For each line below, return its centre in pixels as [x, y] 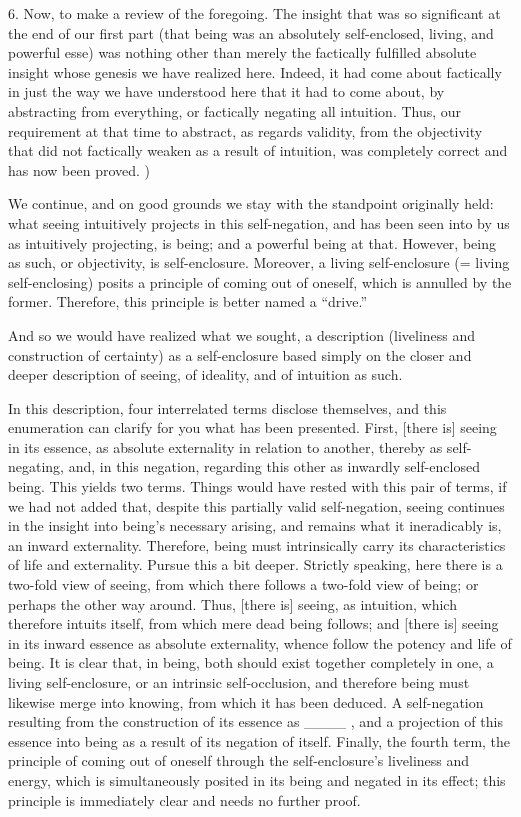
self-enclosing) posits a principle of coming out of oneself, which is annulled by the [260, 281]
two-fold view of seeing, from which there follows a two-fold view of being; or [243, 584]
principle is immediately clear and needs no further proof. [184, 799]
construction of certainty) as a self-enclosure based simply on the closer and [240, 354]
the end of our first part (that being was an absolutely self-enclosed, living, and [251, 32]
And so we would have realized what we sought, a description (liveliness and [242, 334]
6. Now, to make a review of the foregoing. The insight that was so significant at [254, 13]
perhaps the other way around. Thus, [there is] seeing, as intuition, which [232, 603]
